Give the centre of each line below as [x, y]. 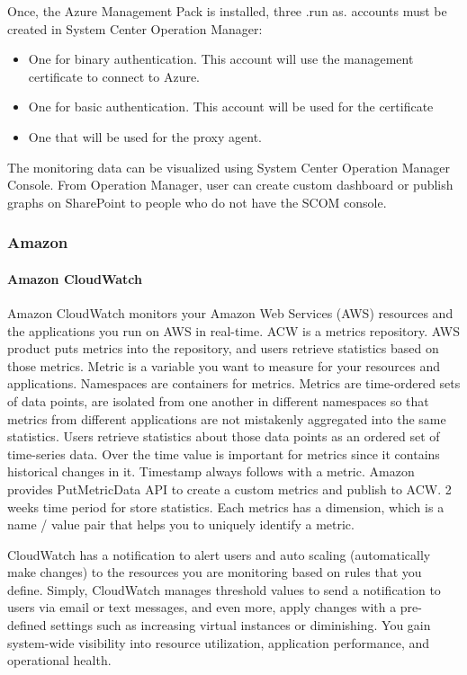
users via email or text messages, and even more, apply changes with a [202, 607]
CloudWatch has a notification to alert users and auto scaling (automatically [219, 554]
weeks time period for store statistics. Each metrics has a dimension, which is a [226, 506]
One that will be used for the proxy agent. [145, 136]
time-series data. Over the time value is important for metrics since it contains [224, 453]
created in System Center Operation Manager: [135, 28]
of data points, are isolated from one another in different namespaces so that [218, 400]
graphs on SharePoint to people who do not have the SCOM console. [197, 202]
